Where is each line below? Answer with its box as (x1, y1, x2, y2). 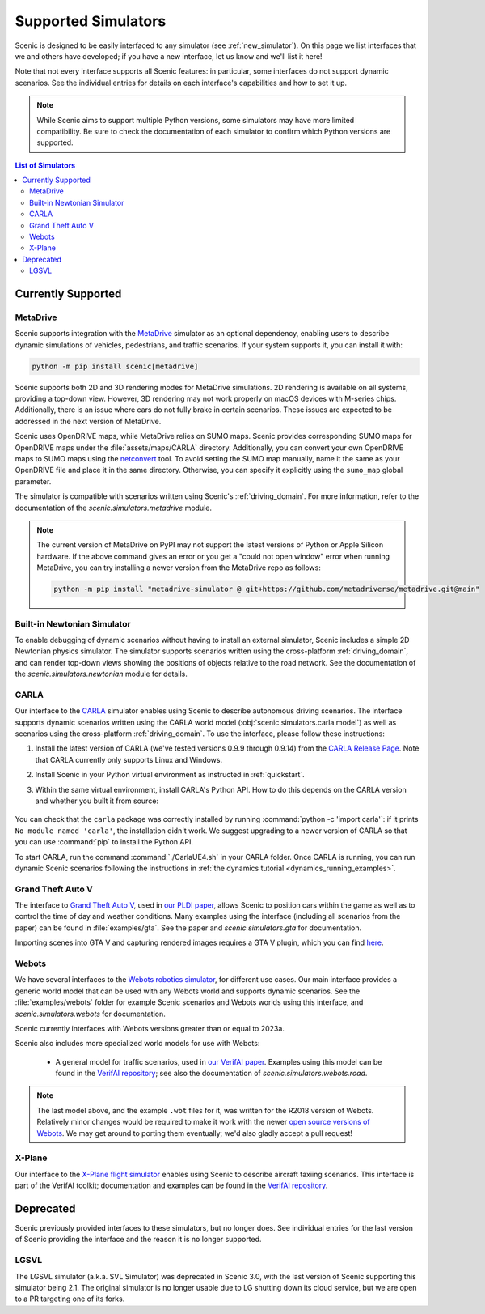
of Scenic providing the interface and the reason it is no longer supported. (15, 1235, 262, 1244)
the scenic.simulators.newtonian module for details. (15, 669, 188, 679)
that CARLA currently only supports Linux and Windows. (35, 755, 222, 764)
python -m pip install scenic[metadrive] (32, 361, 199, 371)
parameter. (15, 476, 52, 486)
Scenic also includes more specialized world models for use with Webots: (15, 1039, 260, 1048)
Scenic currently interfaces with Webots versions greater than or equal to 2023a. (15, 1023, 285, 1033)
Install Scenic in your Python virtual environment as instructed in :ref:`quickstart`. (35, 770, 305, 780)
